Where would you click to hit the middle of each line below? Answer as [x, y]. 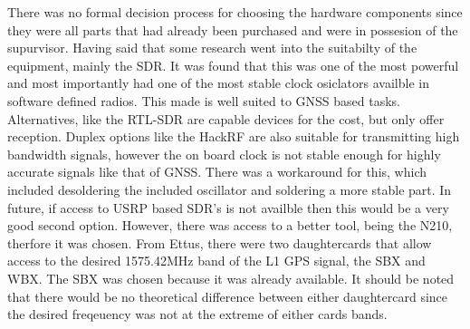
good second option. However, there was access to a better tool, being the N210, [230, 225]
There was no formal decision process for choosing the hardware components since [235, 12]
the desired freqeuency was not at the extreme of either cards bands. [197, 314]
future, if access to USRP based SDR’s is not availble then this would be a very [228, 207]
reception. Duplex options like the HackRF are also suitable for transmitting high [234, 136]
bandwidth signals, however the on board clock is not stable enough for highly [224, 154]
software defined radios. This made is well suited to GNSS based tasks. [204, 100]
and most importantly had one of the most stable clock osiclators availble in [218, 83]
